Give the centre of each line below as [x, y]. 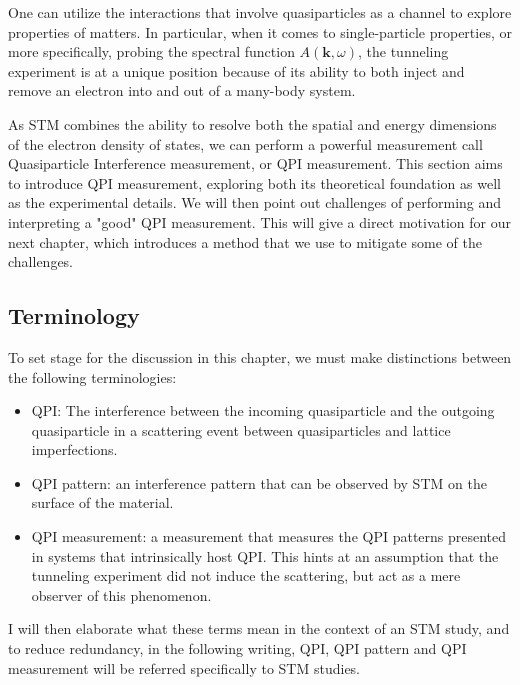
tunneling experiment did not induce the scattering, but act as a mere [246, 575]
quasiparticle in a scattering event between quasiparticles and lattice [241, 429]
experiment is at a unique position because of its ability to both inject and [236, 70]
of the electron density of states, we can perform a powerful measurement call [245, 143]
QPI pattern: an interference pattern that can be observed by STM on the [259, 482]
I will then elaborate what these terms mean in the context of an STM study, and [259, 628]
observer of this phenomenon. [121, 594]
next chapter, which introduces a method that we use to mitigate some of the [245, 241]
